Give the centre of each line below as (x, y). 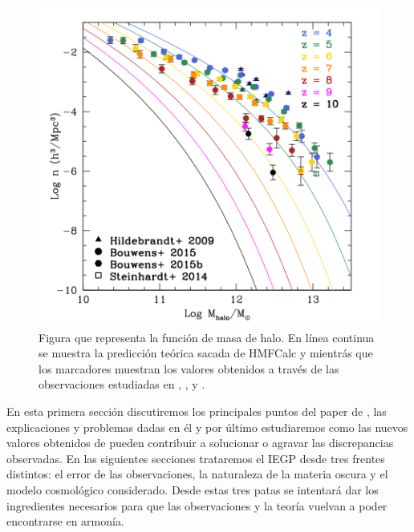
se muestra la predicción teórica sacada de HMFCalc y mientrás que (206, 353)
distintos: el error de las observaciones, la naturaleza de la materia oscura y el (197, 474)
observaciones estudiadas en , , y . (122, 384)
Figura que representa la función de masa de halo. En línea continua (207, 337)
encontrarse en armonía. (65, 521)
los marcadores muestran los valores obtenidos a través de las (189, 368)
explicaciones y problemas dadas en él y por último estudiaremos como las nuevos (207, 427)
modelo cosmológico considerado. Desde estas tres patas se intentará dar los (193, 489)
